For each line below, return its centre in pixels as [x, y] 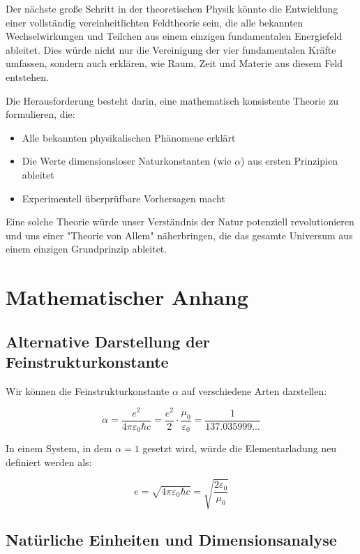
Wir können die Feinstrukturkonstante [88, 390]
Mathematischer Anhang [127, 297]
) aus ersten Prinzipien [289, 161]
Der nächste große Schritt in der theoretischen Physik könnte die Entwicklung [172, 8]
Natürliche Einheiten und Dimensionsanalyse [171, 540]
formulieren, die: [40, 114]
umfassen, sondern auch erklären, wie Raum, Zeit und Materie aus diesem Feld [174, 63]
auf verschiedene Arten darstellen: [254, 390]
